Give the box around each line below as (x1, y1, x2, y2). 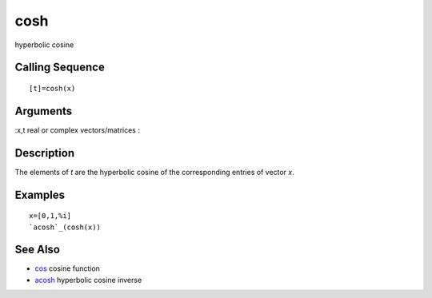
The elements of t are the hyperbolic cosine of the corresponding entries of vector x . (14, 167, 295, 177)
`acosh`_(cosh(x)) (29, 222, 102, 232)
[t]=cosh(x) (29, 84, 76, 93)
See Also (14, 243, 60, 256)
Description (14, 146, 75, 160)
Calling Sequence (14, 61, 106, 74)
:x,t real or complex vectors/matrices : (14, 125, 140, 135)
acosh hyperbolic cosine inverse (34, 275, 142, 284)
